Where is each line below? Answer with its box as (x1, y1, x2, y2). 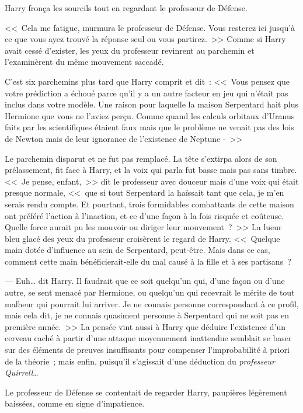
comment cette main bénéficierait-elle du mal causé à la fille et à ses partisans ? (5, 255, 291, 267)
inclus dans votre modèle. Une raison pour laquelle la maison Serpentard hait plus (5, 98, 299, 110)
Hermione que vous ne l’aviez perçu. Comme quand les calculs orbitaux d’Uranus (5, 109, 295, 122)
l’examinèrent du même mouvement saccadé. (5, 55, 164, 68)
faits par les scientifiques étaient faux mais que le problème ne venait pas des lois (5, 121, 294, 133)
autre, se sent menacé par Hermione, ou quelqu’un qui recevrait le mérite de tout (5, 286, 295, 299)
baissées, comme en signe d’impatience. (5, 397, 145, 409)
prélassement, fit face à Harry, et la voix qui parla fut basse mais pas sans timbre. (5, 164, 297, 176)
